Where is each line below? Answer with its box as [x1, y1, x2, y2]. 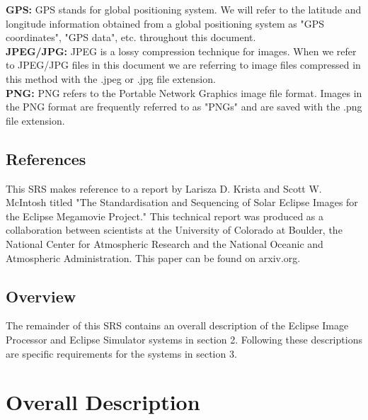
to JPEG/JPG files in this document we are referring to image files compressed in [6, 57, 361, 72]
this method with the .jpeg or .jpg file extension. [6, 71, 216, 86]
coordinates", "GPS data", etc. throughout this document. [6, 30, 256, 45]
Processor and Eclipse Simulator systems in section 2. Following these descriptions [6, 331, 362, 346]
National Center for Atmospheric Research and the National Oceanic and [6, 236, 323, 251]
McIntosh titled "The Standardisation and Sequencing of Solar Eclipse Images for [6, 195, 358, 210]
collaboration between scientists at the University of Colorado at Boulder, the [6, 222, 343, 237]
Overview [6, 285, 76, 307]
